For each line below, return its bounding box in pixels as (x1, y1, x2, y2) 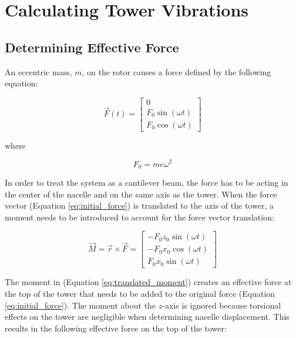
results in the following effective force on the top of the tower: (5, 322, 227, 334)
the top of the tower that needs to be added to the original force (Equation (5, 287, 275, 300)
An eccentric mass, (5, 65, 72, 78)
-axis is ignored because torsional (162, 299, 281, 311)
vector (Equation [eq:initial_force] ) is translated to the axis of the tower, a (5, 199, 274, 212)
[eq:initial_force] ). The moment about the (5, 299, 156, 311)
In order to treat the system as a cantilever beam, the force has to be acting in (5, 176, 288, 188)
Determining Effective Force (5, 38, 179, 56)
